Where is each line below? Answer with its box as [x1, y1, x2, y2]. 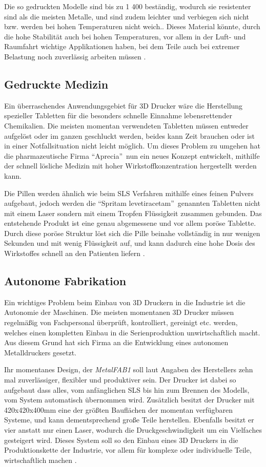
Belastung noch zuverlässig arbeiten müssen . [4, 51, 146, 61]
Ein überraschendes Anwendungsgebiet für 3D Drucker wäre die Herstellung [4, 100, 243, 111]
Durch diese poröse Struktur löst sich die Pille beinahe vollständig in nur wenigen [4, 227, 260, 238]
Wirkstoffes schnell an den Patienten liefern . [4, 248, 145, 259]
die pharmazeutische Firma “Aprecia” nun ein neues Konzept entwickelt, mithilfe [4, 150, 260, 161]
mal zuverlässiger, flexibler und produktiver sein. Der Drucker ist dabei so [4, 374, 236, 385]
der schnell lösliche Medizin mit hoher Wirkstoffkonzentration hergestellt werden [4, 160, 257, 171]
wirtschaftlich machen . [4, 454, 77, 465]
